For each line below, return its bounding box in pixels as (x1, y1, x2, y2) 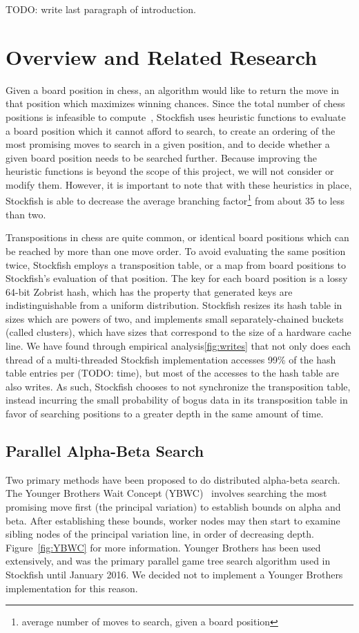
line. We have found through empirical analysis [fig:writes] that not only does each (6, 339, 351, 353)
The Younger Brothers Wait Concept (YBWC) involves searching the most (6, 486, 327, 500)
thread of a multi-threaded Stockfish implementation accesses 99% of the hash (6, 352, 336, 366)
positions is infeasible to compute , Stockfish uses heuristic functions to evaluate (6, 109, 346, 124)
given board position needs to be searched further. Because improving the (6, 150, 318, 164)
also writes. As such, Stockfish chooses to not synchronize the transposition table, (6, 379, 351, 393)
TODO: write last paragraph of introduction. (6, 2, 196, 16)
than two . (6, 207, 46, 221)
